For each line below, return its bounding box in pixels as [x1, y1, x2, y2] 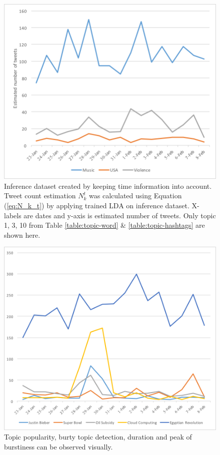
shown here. [4, 229, 40, 240]
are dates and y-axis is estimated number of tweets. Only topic [23, 210, 216, 220]
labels [4, 210, 21, 220]
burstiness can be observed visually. [4, 441, 113, 452]
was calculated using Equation [89, 190, 182, 201]
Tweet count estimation [4, 190, 76, 201]
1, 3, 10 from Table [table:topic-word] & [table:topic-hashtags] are [4, 220, 205, 230]
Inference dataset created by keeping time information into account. [4, 180, 212, 191]
